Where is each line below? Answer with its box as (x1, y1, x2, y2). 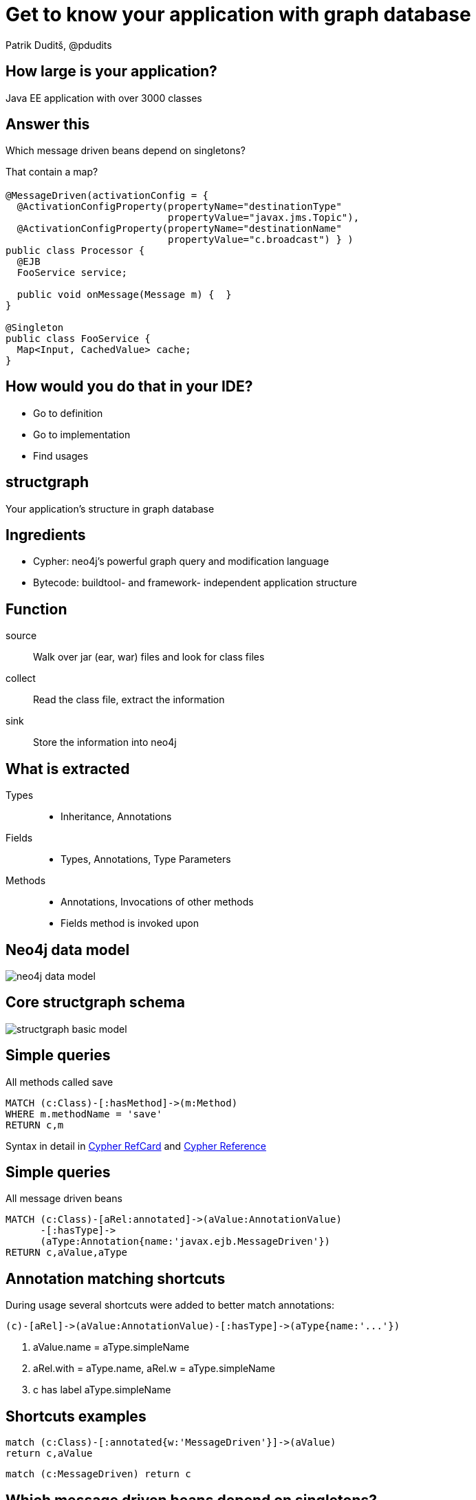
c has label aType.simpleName (33, 1384, 171, 1396)
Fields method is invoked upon (61, 917, 199, 930)
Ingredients (6, 526, 86, 544)
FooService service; (17, 266, 128, 278)
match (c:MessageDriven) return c (6, 1468, 191, 1480)
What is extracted (6, 760, 130, 778)
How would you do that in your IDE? (6, 378, 253, 396)
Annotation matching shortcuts (6, 1269, 226, 1287)
